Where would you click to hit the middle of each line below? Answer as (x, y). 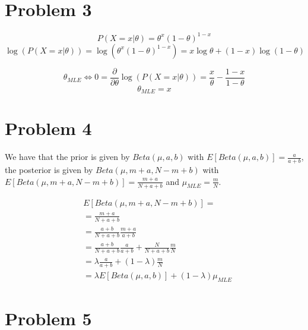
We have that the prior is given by (67, 157)
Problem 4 (48, 128)
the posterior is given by (49, 170)
